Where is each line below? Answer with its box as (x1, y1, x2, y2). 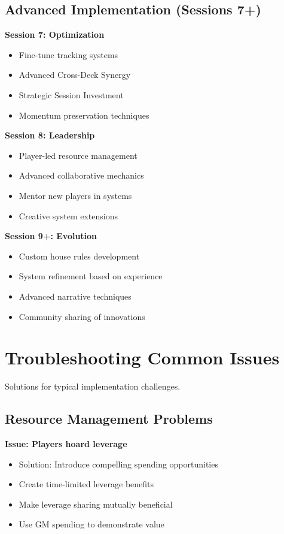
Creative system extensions (19, 209, 118, 222)
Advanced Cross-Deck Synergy (19, 68, 131, 81)
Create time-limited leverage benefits (19, 478, 154, 490)
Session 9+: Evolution (5, 230, 97, 242)
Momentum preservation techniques (19, 108, 149, 121)
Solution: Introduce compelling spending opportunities (19, 457, 218, 470)
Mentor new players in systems (19, 189, 132, 201)
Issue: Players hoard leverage (5, 438, 127, 450)
